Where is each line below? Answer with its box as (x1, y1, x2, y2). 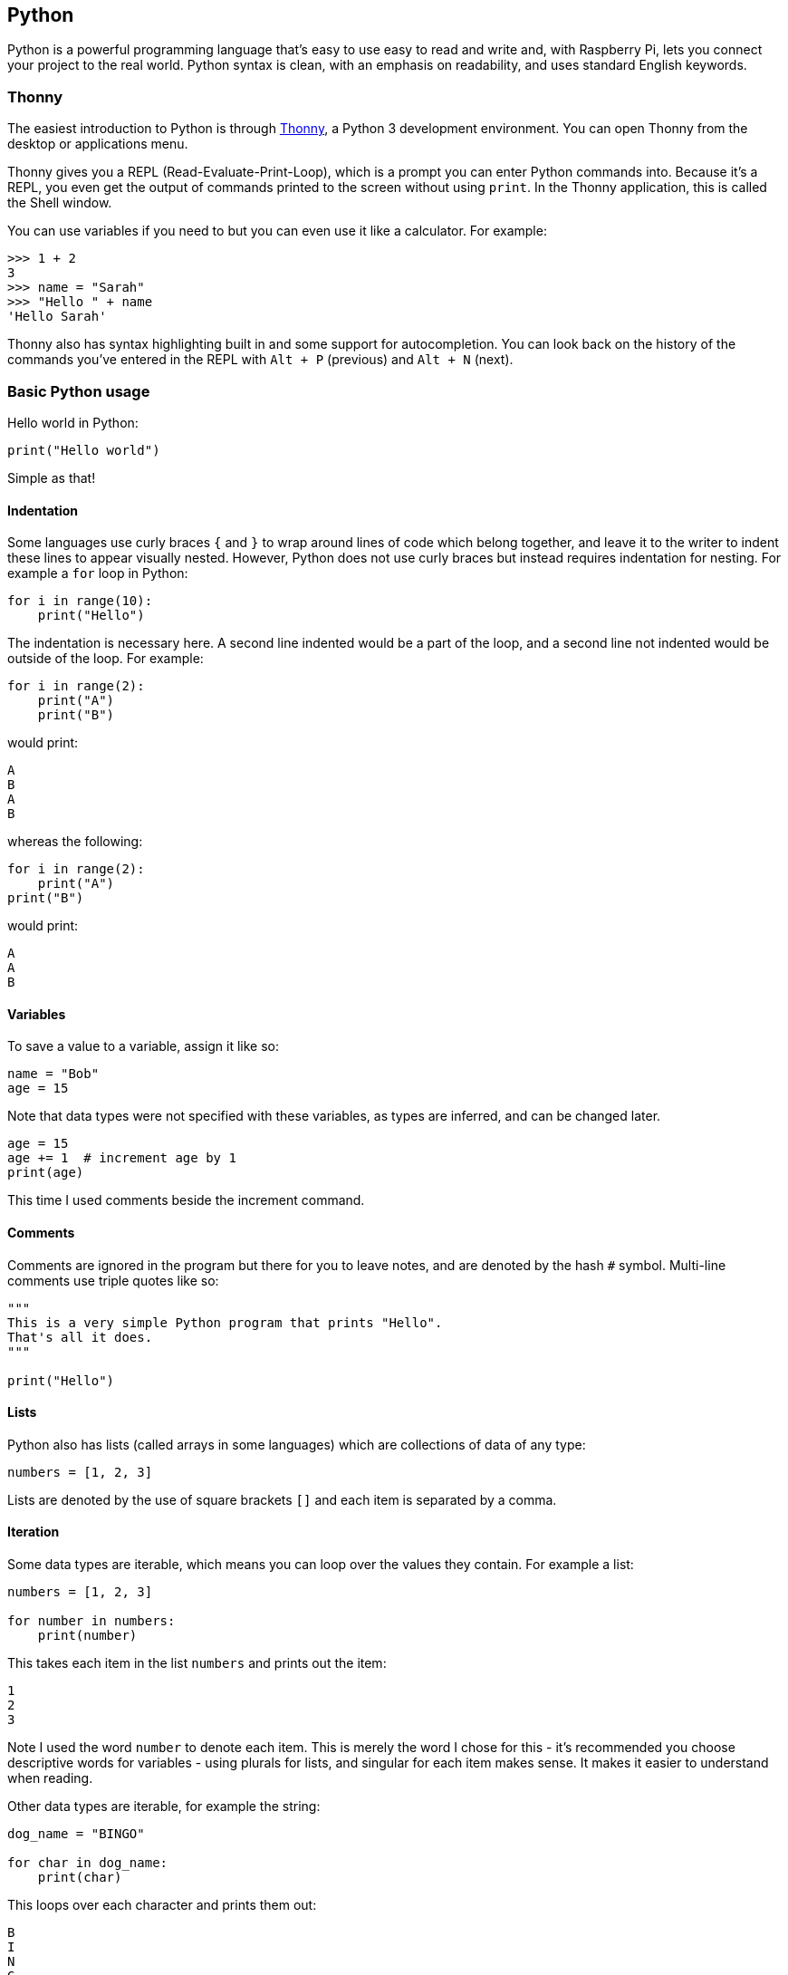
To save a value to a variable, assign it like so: (7, 1038, 280, 1055)
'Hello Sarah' (7, 309, 107, 324)
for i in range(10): (7, 593, 153, 609)
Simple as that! (7, 469, 96, 486)
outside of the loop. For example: (7, 650, 204, 667)
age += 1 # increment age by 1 (7, 1151, 236, 1166)
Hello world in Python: (7, 414, 139, 430)
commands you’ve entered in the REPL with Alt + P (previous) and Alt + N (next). (7, 352, 514, 368)
